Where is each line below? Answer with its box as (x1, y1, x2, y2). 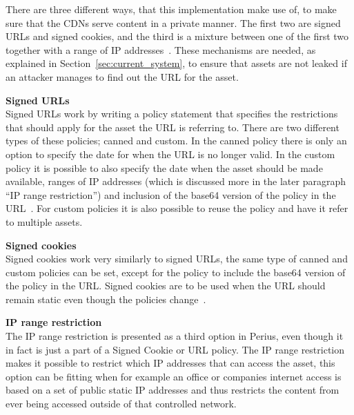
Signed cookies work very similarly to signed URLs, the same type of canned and (6, 251, 348, 266)
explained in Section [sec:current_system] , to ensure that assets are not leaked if (6, 56, 347, 70)
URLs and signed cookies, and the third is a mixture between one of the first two (6, 29, 349, 44)
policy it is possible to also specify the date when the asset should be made (6, 160, 323, 175)
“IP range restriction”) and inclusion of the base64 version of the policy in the (6, 187, 336, 202)
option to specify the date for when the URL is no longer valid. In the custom (6, 146, 335, 161)
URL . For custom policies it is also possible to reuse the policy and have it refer (6, 201, 348, 215)
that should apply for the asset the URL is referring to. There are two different (6, 119, 340, 134)
